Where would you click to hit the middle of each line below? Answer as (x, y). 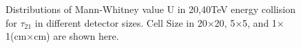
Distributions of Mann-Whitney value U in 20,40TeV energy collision (150, 9)
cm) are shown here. (76, 36)
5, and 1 (260, 22)
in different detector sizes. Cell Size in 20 (121, 22)
